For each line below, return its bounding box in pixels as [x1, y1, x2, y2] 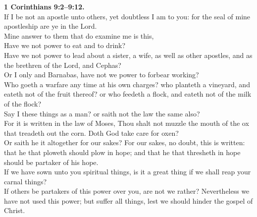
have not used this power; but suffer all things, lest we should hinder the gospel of [4, 195, 253, 206]
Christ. [4, 205, 25, 216]
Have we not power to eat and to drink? [4, 40, 126, 51]
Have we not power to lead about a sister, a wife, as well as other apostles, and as [4, 50, 253, 60]
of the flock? [4, 98, 42, 108]
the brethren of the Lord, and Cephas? [4, 59, 121, 70]
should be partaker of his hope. [4, 157, 99, 167]
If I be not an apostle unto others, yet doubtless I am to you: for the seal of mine [4, 11, 251, 21]
